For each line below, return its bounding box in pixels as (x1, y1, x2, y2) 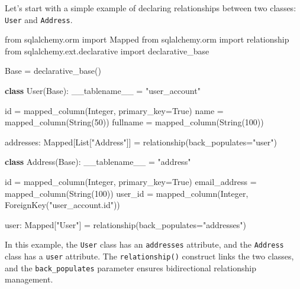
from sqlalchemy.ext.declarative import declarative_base (5, 44, 209, 57)
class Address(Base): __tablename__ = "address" (5, 155, 191, 168)
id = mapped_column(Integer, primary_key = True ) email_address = (5, 176, 257, 187)
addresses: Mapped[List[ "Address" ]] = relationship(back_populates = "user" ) (5, 135, 277, 148)
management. (5, 273, 53, 285)
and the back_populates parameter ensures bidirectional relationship (5, 261, 257, 274)
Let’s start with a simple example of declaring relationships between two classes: (5, 2, 296, 14)
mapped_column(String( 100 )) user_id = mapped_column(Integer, (5, 187, 249, 199)
